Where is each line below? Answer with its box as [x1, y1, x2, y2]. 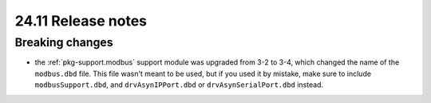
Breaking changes [14, 35, 113, 50]
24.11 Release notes [14, 12, 148, 30]
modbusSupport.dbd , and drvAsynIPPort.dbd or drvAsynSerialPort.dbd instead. [34, 80, 323, 89]
